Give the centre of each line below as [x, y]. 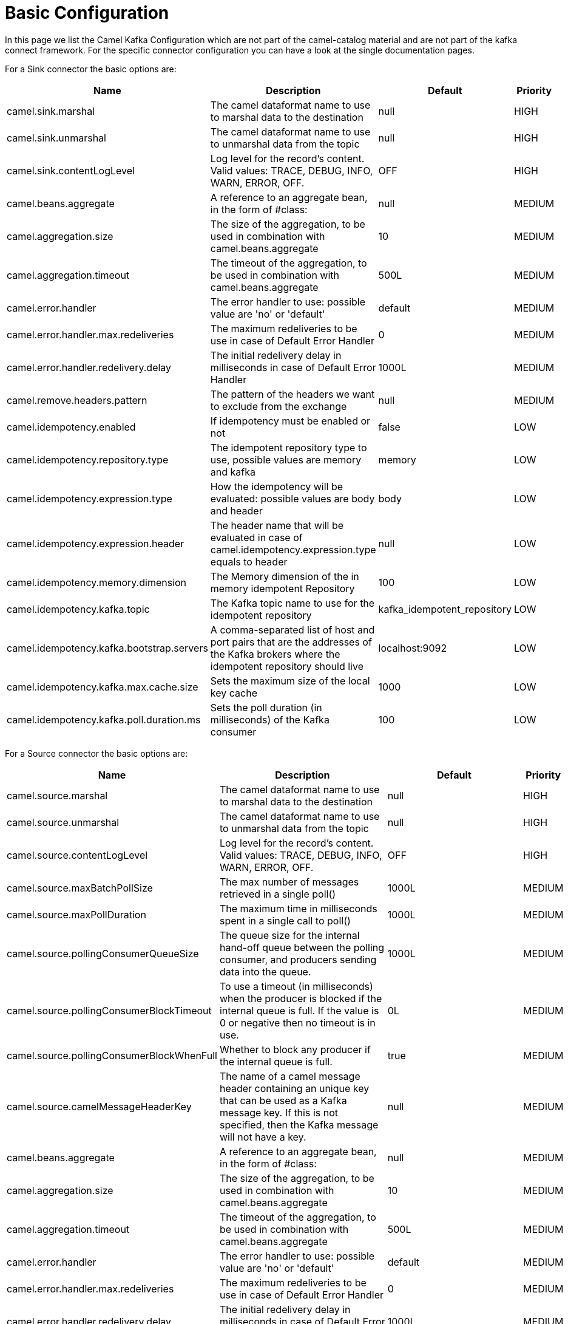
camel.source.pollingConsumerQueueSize [103, 953]
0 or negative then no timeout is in [297, 1022]
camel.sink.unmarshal [56, 138]
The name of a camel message [290, 1076]
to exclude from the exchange [279, 406]
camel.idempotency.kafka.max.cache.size [103, 687]
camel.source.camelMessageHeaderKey [99, 1106]
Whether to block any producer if [295, 1049]
